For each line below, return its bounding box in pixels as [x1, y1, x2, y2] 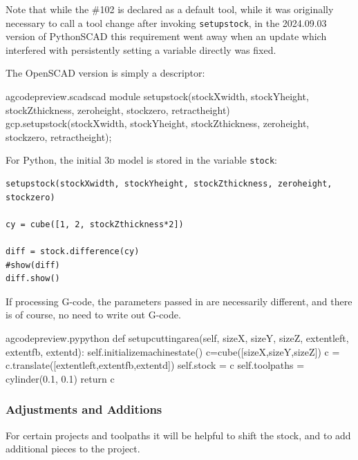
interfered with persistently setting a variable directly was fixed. [6, 42, 276, 57]
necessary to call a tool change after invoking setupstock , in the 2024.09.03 [6, 15, 327, 30]
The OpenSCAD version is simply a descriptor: [6, 66, 205, 80]
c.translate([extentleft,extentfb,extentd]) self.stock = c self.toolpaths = [6, 358, 305, 372]
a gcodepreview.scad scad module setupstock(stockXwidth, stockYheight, [6, 89, 309, 104]
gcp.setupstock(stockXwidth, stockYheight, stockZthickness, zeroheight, [6, 116, 310, 131]
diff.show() [6, 274, 60, 284]
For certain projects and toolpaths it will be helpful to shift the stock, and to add [6, 428, 351, 442]
